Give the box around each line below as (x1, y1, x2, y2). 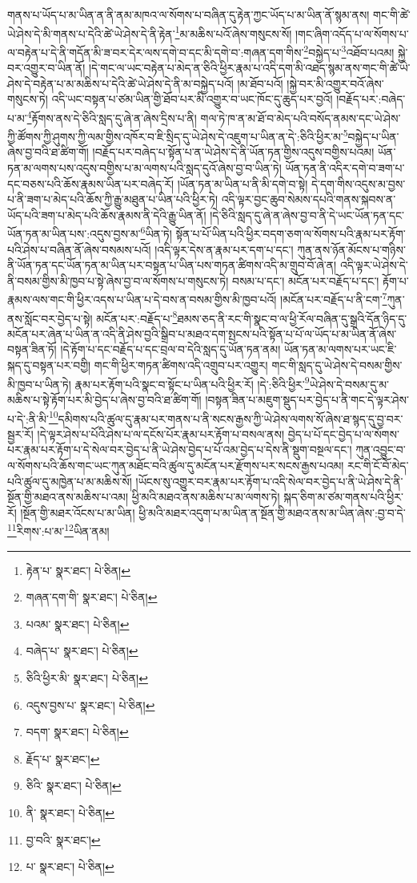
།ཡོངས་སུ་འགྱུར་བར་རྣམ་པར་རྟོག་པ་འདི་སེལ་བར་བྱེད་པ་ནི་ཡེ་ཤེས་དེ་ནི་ (135, 472, 403, 489)
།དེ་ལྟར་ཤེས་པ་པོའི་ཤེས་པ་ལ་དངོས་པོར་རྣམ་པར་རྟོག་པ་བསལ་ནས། (37, 425, 285, 442)
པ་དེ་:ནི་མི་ (7, 410, 49, 427)
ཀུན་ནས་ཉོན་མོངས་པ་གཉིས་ (297, 241, 406, 257)
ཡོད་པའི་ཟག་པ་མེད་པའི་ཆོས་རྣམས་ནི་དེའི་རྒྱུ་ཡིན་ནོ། (7, 206, 206, 223)
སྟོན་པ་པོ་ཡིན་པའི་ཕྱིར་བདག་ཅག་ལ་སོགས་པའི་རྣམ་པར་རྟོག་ (175, 225, 406, 241)
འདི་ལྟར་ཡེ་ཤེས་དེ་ (339, 257, 408, 273)
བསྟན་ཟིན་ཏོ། (7, 341, 57, 358)
